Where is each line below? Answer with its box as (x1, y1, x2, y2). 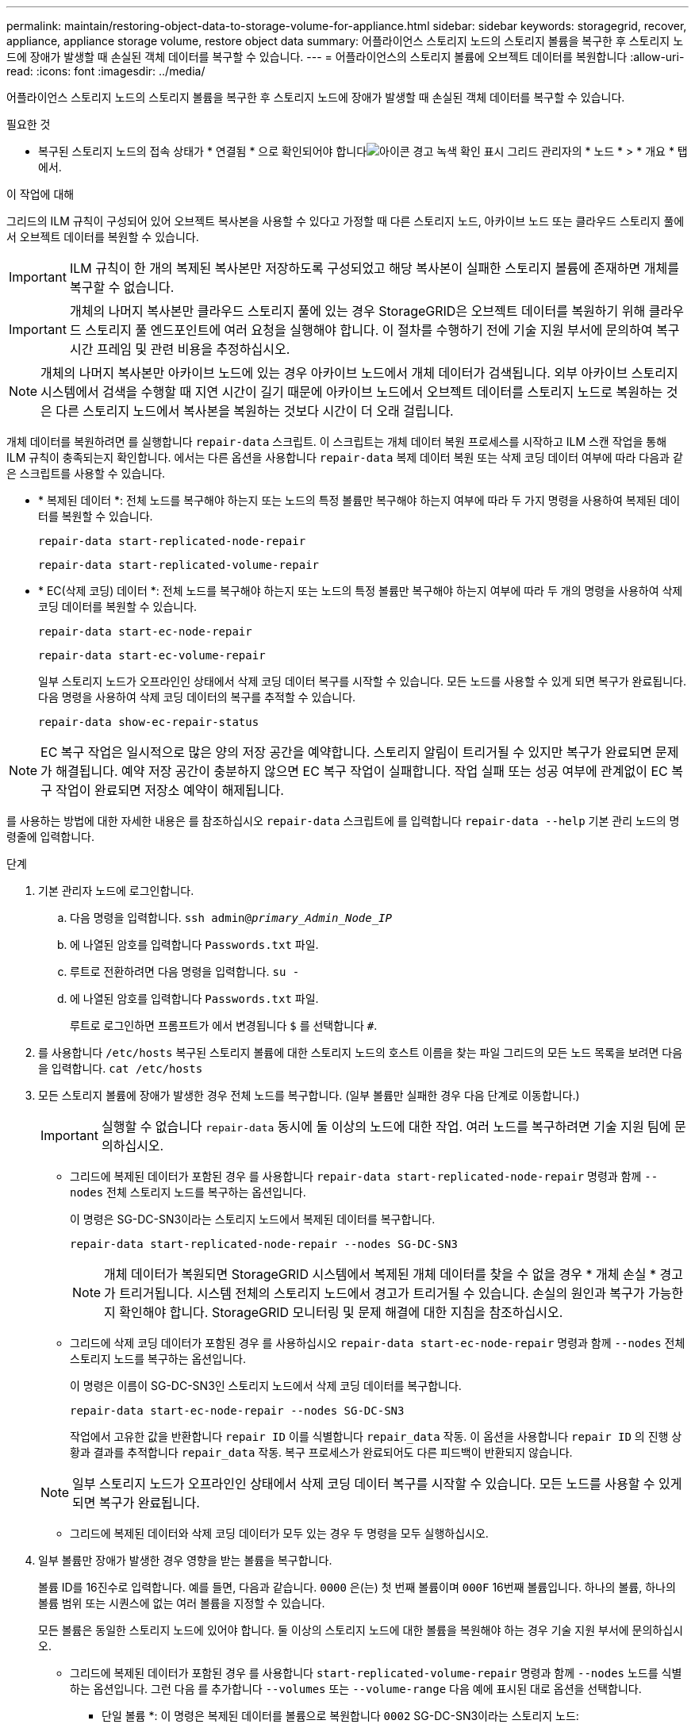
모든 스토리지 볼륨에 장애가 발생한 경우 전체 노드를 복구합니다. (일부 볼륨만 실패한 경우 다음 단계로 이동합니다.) (38, 1089, 580, 1102)
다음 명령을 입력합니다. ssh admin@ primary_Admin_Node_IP (70, 911, 392, 924)
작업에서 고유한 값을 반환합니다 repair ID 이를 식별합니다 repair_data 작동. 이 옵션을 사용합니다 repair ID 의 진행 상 (70, 1430, 682, 1443)
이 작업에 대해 (6, 187, 75, 201)
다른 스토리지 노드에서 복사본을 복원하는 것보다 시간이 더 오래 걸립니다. (56, 403, 454, 419)
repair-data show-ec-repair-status (38, 716, 259, 728)
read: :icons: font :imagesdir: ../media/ (6, 64, 205, 78)
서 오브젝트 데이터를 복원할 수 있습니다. (6, 230, 199, 244)
